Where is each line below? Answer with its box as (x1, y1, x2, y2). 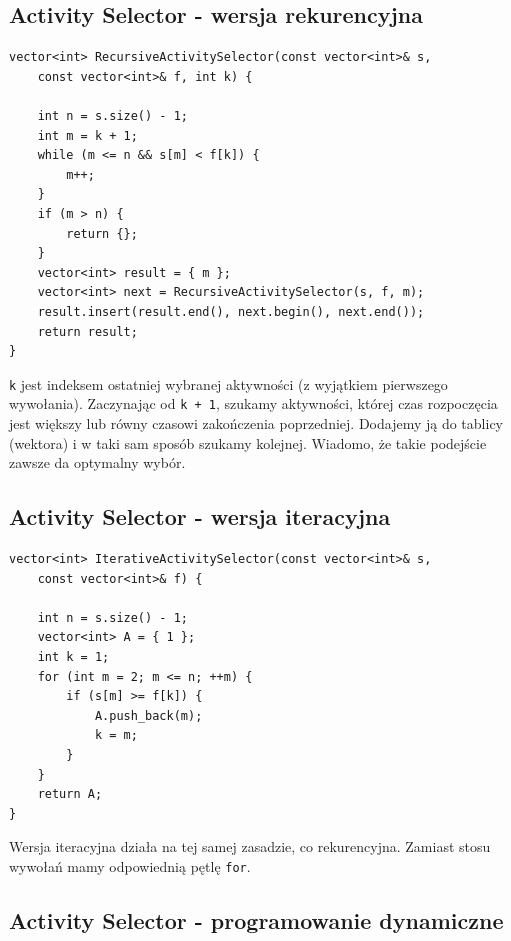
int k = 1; (37, 649, 110, 664)
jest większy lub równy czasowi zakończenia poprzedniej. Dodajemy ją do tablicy (9, 413, 503, 434)
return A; (37, 787, 103, 802)
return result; (37, 324, 138, 339)
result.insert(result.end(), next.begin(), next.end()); (37, 304, 425, 319)
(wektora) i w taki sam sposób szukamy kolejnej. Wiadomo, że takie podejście (9, 432, 487, 453)
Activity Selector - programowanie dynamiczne (9, 904, 504, 935)
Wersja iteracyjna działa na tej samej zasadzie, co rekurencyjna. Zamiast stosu (9, 836, 491, 857)
